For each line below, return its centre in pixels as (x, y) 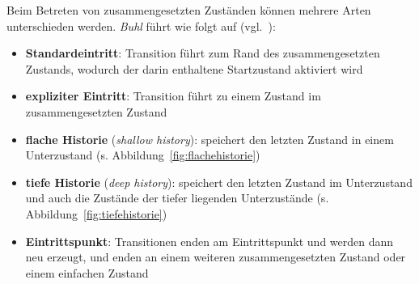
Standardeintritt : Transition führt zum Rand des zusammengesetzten (203, 53)
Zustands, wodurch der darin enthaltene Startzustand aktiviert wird (194, 68)
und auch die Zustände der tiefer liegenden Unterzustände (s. (177, 198)
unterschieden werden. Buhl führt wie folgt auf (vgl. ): (141, 25)
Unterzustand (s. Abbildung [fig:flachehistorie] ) (143, 155)
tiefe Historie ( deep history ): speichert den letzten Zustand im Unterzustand (219, 182)
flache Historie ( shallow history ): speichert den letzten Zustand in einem (209, 139)
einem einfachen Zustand (87, 272)
